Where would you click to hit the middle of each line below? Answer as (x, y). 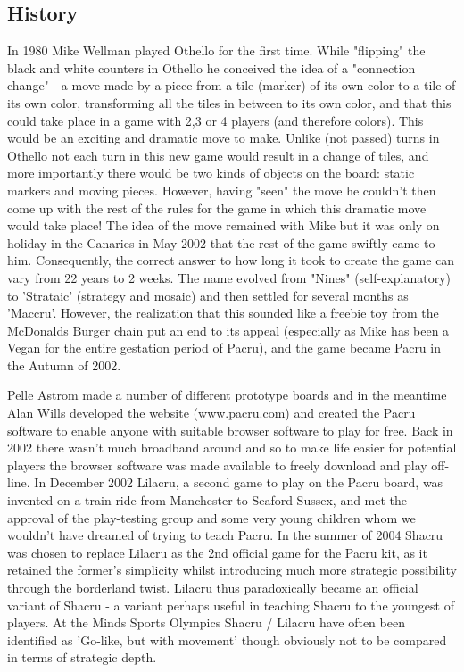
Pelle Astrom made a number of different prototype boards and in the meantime (227, 395)
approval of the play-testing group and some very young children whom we (211, 517)
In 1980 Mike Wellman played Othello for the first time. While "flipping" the (216, 50)
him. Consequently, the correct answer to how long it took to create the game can (231, 260)
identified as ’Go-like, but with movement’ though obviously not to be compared (227, 639)
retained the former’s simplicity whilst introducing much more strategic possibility (232, 570)
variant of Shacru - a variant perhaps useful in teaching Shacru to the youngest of (231, 605)
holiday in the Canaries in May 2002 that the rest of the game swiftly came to (221, 242)
